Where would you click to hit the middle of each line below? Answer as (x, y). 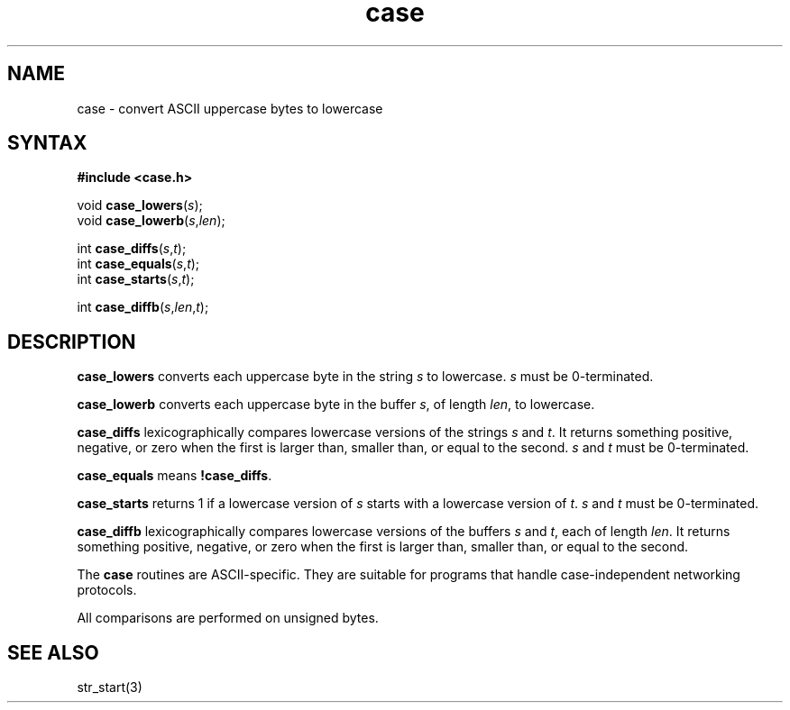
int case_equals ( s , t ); (138, 264)
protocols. (107, 590)
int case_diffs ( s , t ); (132, 249)
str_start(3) (110, 687)
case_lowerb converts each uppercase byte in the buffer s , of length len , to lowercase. (336, 405)
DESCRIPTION (72, 341)
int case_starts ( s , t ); (136, 279)
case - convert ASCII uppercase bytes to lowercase (230, 108)
